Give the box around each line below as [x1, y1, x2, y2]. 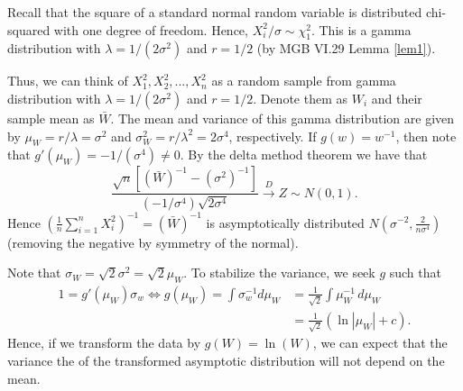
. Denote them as [253, 88, 348, 107]
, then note [395, 126, 457, 145]
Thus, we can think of [7, 71, 128, 90]
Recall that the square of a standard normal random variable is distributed [7, 3, 422, 21]
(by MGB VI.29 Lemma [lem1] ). [256, 39, 436, 58]
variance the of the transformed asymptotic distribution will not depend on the [7, 351, 445, 370]
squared [7, 20, 51, 39]
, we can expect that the [312, 333, 448, 352]
